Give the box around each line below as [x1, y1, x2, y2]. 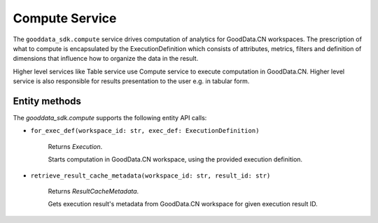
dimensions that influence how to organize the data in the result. [13, 55, 199, 63]
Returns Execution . [48, 142, 103, 150]
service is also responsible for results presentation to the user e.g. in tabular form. [13, 77, 250, 85]
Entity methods [13, 95, 82, 107]
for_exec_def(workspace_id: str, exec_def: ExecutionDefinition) [30, 127, 260, 135]
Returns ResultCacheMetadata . [48, 187, 139, 195]
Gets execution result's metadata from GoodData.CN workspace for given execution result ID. [48, 200, 318, 208]
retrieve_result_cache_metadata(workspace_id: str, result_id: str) [30, 171, 271, 180]
